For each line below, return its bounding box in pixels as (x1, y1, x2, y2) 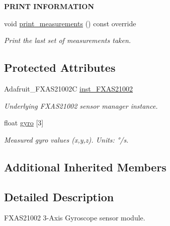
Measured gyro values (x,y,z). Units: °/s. (4, 134, 129, 145)
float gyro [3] (4, 117, 44, 128)
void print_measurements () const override (4, 18, 136, 28)
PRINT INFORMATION (4, 1, 95, 11)
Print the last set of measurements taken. (4, 35, 131, 46)
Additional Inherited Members (4, 159, 166, 174)
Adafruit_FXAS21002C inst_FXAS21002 (4, 83, 133, 94)
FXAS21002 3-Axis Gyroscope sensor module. (4, 212, 145, 223)
